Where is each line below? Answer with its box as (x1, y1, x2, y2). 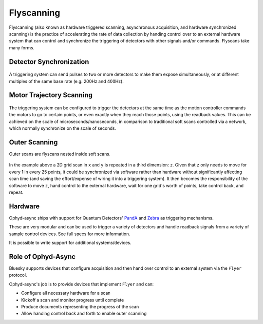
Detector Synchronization (9, 58, 90, 66)
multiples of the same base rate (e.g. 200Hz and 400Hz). (9, 78, 124, 84)
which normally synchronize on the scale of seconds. (9, 125, 116, 131)
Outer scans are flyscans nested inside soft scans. (9, 151, 111, 157)
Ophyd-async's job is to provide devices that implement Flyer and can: (9, 281, 154, 287)
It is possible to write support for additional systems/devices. (9, 240, 131, 246)
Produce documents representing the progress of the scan (21, 304, 139, 309)
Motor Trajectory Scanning (9, 91, 93, 100)
